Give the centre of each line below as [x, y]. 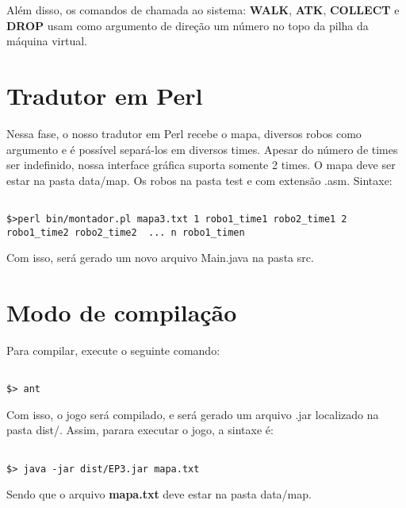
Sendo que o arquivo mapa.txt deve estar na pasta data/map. [159, 494]
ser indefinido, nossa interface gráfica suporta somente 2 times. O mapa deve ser [201, 165]
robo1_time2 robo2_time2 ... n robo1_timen [126, 232]
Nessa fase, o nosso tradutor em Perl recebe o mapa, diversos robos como [184, 133]
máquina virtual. [47, 41]
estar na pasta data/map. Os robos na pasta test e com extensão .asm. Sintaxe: [199, 180]
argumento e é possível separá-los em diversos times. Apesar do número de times [202, 149]
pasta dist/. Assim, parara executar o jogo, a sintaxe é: [140, 430]
